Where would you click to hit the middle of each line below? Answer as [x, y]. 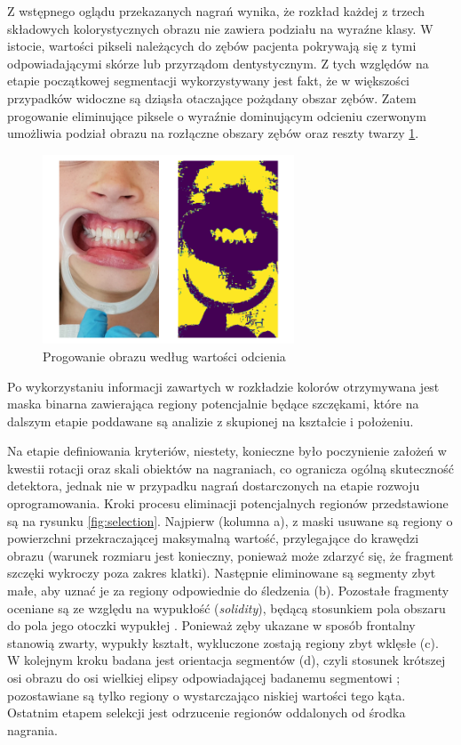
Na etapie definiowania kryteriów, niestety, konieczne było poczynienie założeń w [227, 451]
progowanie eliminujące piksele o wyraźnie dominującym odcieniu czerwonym [217, 115]
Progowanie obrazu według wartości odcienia [164, 356]
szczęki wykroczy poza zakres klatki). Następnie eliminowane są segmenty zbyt [222, 573]
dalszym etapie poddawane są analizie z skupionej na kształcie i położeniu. [211, 421]
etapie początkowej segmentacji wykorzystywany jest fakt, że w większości [208, 81]
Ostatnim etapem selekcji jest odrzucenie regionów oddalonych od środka [207, 713]
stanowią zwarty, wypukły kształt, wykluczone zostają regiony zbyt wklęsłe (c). [223, 642]
